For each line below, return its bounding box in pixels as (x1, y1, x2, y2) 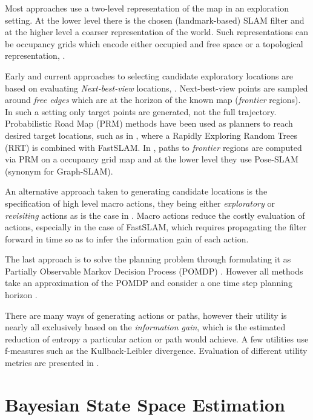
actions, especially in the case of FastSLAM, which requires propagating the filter (5, 221, 307, 233)
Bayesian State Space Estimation (5, 392, 285, 416)
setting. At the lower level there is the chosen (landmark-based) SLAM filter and (5, 13, 305, 26)
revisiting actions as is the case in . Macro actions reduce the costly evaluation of (5, 208, 305, 221)
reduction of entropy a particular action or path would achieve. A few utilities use (5, 332, 309, 345)
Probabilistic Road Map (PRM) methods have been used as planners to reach (5, 117, 293, 130)
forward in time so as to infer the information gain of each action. (5, 232, 249, 245)
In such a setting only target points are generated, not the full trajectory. (5, 105, 277, 118)
